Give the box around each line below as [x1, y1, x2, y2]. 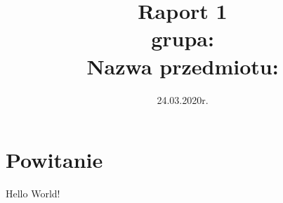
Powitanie [6, 145, 103, 174]
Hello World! [6, 186, 60, 201]
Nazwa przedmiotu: [86, 51, 279, 80]
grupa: [151, 24, 214, 53]
